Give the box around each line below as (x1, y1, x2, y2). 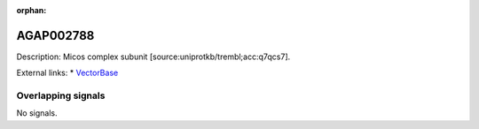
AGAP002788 (16, 27, 95, 43)
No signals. (16, 108, 58, 118)
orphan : (16, 5, 47, 15)
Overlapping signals (16, 89, 106, 102)
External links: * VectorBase (16, 67, 119, 79)
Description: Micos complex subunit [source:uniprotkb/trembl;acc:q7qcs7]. (16, 51, 291, 62)
